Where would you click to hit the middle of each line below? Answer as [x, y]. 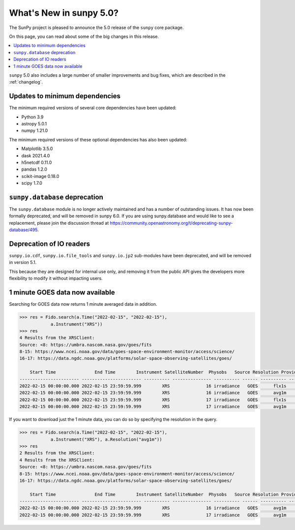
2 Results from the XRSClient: [57, 453]
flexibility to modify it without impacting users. [56, 278]
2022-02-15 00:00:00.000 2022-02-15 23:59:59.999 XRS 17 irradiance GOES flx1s [153, 400]
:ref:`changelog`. [26, 82]
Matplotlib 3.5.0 [37, 149]
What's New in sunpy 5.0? [64, 13]
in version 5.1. [23, 263]
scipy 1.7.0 [32, 183]
